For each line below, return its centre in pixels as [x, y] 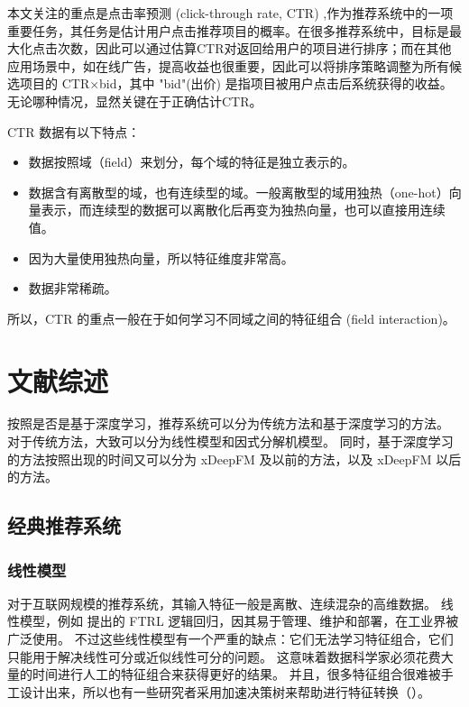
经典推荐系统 [64, 525]
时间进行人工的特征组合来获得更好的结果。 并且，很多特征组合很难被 [236, 674]
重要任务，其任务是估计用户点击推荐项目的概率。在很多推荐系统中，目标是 [228, 30]
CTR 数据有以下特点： [74, 131]
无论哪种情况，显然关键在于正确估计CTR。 [135, 101]
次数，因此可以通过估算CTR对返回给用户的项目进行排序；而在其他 [254, 48]
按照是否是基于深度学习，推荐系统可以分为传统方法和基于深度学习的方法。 [228, 423]
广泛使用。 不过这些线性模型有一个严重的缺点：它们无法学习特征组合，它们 [230, 638]
